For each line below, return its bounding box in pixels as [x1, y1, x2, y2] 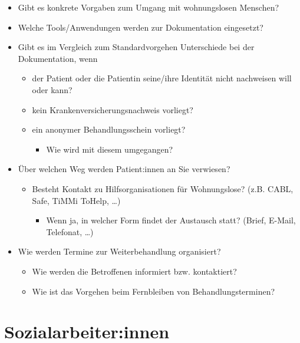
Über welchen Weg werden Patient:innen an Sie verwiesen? [18, 163, 230, 175]
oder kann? [32, 83, 72, 95]
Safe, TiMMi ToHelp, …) [32, 194, 121, 206]
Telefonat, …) [46, 225, 94, 238]
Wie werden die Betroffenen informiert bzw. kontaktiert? [32, 265, 237, 277]
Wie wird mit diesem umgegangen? [46, 143, 173, 155]
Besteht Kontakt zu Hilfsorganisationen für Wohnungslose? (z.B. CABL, [32, 182, 294, 194]
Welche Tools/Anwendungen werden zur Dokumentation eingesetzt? [18, 21, 263, 33]
